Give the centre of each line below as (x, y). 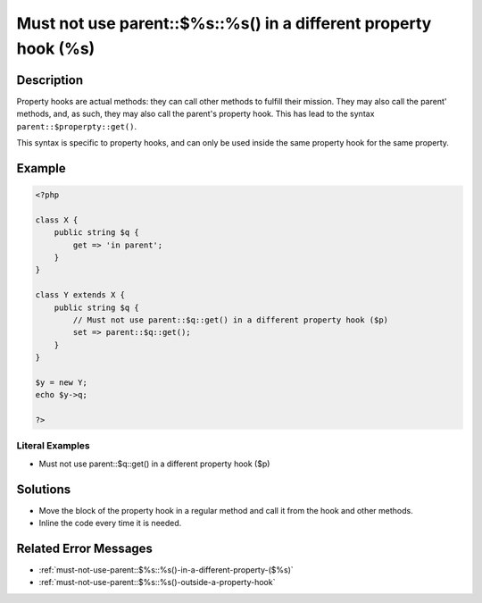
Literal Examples (53, 446)
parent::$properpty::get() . (77, 126)
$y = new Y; (62, 382)
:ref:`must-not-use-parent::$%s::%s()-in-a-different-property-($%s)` (166, 570)
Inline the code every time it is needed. (110, 523)
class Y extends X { (80, 295)
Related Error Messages (85, 548)
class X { (57, 220)
